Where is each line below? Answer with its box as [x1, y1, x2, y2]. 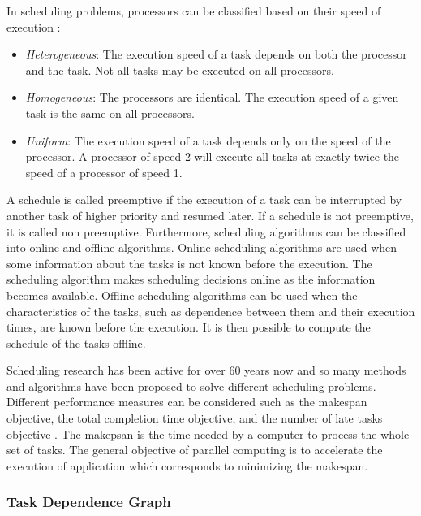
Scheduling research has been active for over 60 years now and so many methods [6, 362, 406, 379]
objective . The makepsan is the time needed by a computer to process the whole [6, 425, 410, 442]
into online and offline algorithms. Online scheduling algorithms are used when [6, 239, 397, 256]
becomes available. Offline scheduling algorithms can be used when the [6, 286, 358, 303]
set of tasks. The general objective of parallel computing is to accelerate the [6, 441, 383, 458]
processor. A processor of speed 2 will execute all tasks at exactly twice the [25, 148, 400, 165]
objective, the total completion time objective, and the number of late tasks [6, 410, 383, 427]
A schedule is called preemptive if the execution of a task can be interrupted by [6, 191, 402, 208]
